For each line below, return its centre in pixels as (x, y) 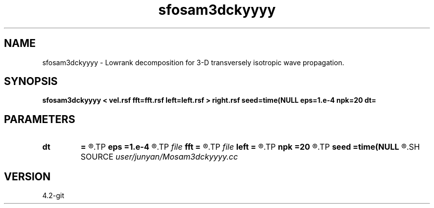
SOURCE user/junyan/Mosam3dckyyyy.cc (159, 157)
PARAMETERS (40, 119)
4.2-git (53, 196)
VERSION (27, 176)
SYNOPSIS (31, 82)
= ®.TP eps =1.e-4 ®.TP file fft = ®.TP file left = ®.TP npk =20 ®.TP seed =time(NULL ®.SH (250, 147)
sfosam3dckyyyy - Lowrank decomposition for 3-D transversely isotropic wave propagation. (193, 62)
